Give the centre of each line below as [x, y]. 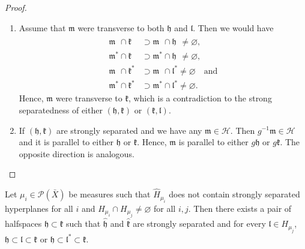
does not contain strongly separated [234, 194]
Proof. [16, 7]
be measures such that [110, 194]
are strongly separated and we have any [129, 130]
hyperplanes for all [39, 208]
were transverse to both [121, 27]
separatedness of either [61, 109]
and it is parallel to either [66, 142]
